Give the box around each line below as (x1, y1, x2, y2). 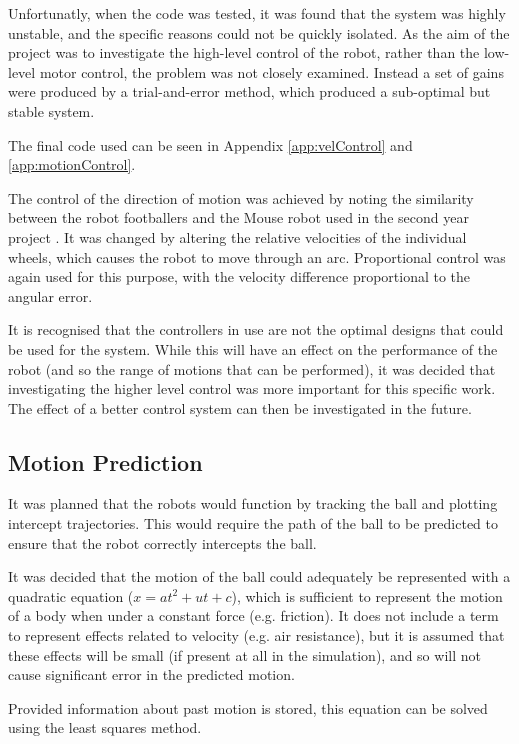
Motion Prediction (8, 446, 203, 477)
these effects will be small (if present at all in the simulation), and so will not (8, 644, 481, 665)
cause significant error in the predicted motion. (8, 664, 295, 685)
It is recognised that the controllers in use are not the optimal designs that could (8, 319, 504, 340)
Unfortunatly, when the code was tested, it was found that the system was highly (8, 3, 506, 23)
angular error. (8, 285, 93, 306)
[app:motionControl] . (8, 154, 136, 175)
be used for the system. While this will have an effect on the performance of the (8, 338, 498, 359)
